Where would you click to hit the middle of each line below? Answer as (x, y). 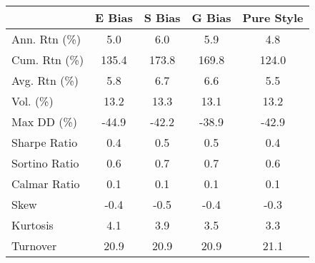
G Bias (211, 17)
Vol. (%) (32, 101)
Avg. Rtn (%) (45, 80)
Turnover (34, 246)
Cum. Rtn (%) (48, 60)
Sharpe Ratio (45, 142)
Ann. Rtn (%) (46, 39)
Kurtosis (32, 225)
